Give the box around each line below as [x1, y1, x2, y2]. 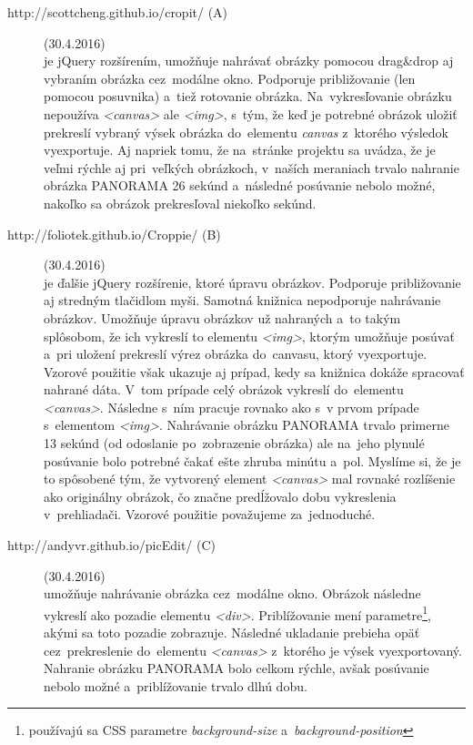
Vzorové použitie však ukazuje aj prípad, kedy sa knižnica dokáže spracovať [44, 362, 465, 381]
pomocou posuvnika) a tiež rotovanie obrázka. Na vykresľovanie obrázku [44, 87, 452, 106]
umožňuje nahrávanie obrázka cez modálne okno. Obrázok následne [44, 584, 421, 603]
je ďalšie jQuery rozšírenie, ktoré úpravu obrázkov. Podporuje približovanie [44, 272, 461, 291]
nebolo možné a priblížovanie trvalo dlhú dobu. [44, 676, 307, 695]
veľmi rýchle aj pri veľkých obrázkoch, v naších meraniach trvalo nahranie [44, 158, 459, 177]
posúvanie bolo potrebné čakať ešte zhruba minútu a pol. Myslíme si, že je [44, 451, 461, 470]
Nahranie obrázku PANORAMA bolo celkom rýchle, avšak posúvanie [44, 658, 429, 678]
